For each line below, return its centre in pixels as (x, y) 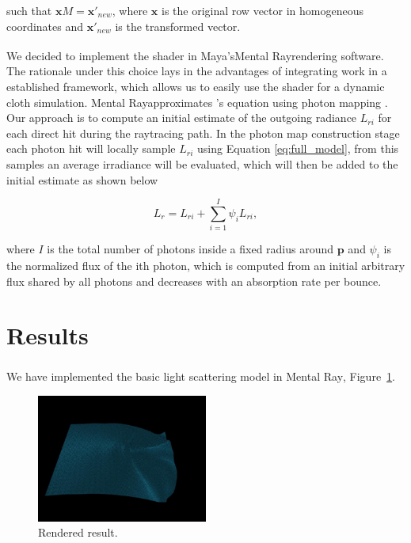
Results (48, 335)
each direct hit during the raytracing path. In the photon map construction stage (203, 133)
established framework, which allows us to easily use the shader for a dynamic (196, 87)
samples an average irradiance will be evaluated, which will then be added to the (202, 164)
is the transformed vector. (178, 26)
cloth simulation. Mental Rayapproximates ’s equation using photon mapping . (197, 102)
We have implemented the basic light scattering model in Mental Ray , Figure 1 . (201, 376)
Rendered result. (78, 532)
